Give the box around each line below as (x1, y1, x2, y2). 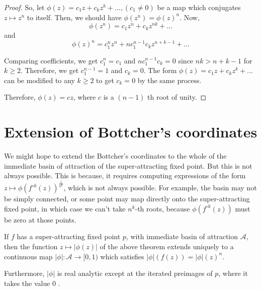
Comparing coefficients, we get (4, 55, 98, 65)
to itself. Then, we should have (27, 12, 122, 22)
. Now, (180, 12, 200, 22)
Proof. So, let (4, 2, 45, 12)
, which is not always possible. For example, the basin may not (63, 182, 257, 193)
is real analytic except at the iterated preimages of (57, 268, 213, 278)
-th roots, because (135, 203, 190, 213)
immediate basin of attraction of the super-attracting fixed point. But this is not (4, 160, 252, 171)
